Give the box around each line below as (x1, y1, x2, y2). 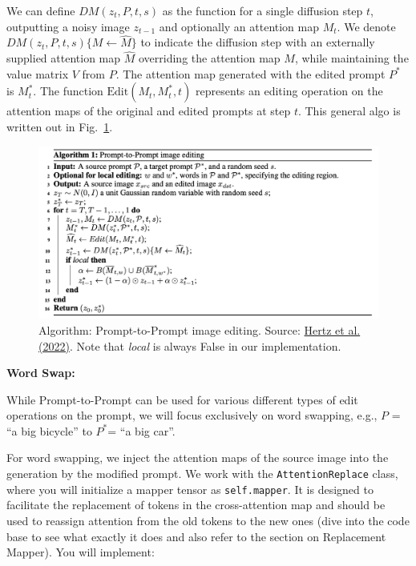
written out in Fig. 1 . (6, 118, 113, 134)
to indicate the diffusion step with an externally (140, 34, 375, 50)
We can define (6, 2, 75, 18)
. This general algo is (297, 102, 401, 119)
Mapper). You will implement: (6, 544, 155, 560)
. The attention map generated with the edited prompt (115, 65, 386, 82)
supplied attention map (6, 50, 121, 66)
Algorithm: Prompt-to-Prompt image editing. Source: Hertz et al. (38, 321, 361, 338)
